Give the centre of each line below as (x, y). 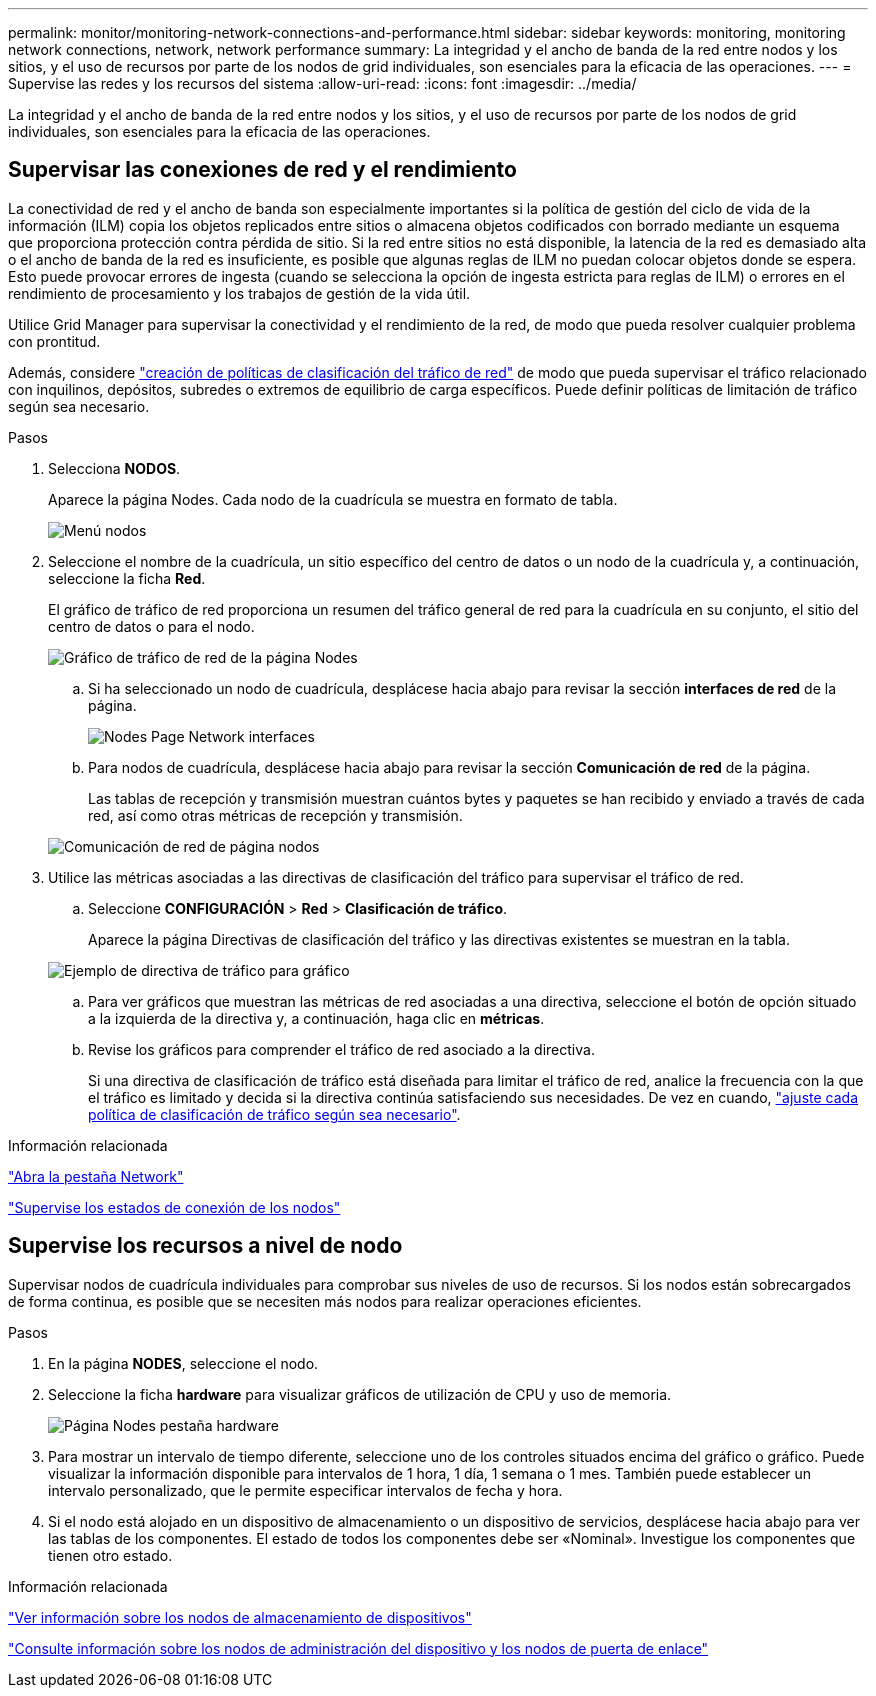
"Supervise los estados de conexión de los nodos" (174, 1207)
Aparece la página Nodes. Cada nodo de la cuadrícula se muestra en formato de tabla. (333, 499)
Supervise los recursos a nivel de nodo (205, 1246)
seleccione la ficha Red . (127, 578)
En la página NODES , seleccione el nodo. (183, 1363)
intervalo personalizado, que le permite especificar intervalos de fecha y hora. (305, 1490)
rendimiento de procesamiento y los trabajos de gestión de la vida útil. (239, 293)
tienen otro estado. (110, 1555)
